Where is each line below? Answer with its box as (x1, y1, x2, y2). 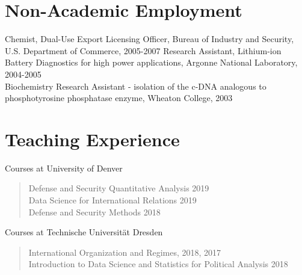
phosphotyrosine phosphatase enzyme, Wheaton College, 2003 (5, 91, 233, 104)
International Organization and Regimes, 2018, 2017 (28, 246, 221, 258)
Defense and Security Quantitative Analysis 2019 (28, 182, 209, 194)
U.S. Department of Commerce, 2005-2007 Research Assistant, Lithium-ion (5, 44, 282, 57)
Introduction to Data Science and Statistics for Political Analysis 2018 (28, 258, 288, 270)
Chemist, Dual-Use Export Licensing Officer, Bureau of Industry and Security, (5, 32, 294, 45)
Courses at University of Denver (5, 161, 123, 174)
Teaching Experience (5, 126, 180, 151)
